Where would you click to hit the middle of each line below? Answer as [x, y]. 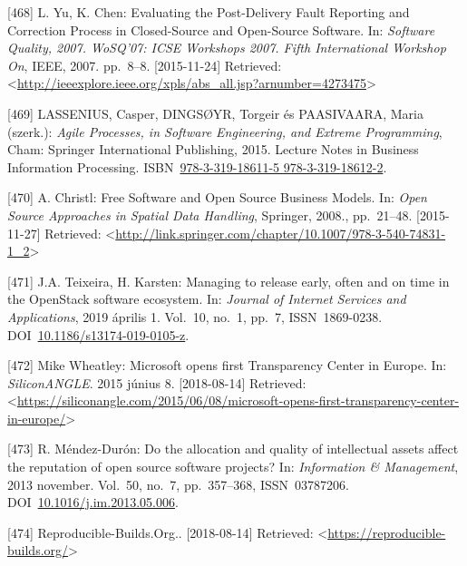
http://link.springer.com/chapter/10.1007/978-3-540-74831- [281, 233]
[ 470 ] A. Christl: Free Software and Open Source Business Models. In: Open [217, 197]
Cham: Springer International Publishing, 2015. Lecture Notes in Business [213, 149]
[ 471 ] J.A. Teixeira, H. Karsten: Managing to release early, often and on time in [229, 281]
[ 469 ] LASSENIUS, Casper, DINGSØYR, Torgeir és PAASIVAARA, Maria [215, 113]
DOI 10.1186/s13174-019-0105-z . [98, 334]
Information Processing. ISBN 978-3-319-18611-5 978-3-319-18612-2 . [197, 166]
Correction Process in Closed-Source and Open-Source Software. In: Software [221, 29]
